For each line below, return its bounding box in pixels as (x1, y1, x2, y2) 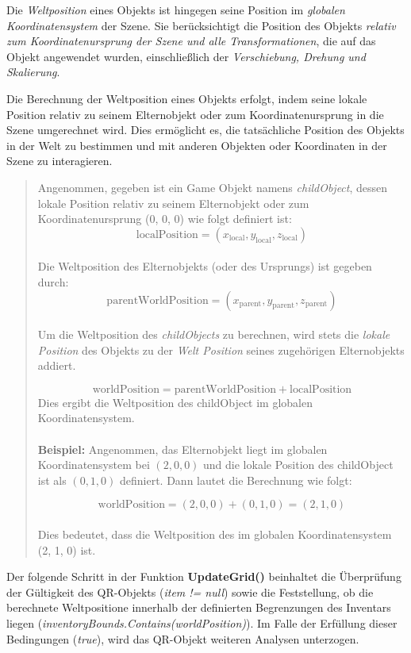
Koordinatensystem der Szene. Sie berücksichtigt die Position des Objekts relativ (6, 17, 396, 33)
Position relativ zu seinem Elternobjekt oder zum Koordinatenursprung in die (6, 106, 384, 122)
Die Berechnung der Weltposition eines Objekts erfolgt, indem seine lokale (6, 90, 367, 106)
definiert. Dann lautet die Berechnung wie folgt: (119, 471, 352, 488)
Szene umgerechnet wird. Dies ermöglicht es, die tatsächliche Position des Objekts (6, 121, 405, 138)
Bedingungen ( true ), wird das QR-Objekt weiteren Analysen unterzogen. (6, 630, 359, 647)
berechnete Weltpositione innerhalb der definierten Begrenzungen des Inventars (6, 599, 391, 616)
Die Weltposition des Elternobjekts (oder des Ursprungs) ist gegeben (37, 258, 372, 275)
